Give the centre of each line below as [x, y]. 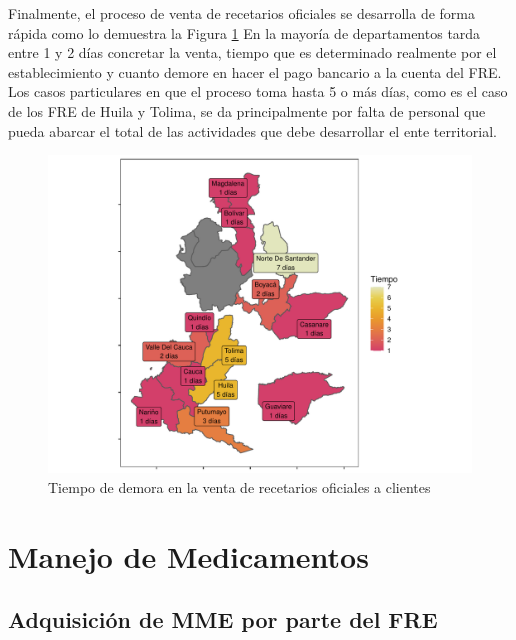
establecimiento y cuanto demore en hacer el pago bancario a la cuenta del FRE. [255, 71]
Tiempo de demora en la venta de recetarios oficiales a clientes [239, 486]
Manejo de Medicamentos [188, 555]
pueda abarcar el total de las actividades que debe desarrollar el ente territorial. [252, 130]
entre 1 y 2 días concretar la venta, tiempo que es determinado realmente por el [252, 52]
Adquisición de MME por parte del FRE [223, 619]
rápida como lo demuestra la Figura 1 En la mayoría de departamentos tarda [244, 32]
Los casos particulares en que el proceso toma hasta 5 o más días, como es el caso [258, 91]
